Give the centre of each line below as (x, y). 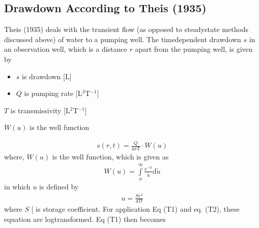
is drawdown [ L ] (47, 76)
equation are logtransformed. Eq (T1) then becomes (85, 219)
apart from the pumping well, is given (194, 49)
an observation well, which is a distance (66, 49)
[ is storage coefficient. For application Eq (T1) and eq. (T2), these (135, 209)
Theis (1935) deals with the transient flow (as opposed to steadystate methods (126, 29)
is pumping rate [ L (53, 93)
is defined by (59, 186)
